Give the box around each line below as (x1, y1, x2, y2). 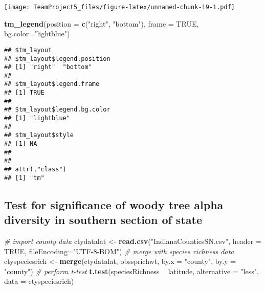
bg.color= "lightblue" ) (4, 28, 70, 39)
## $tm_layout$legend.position (4, 55, 111, 62)
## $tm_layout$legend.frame (4, 80, 100, 88)
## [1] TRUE (4, 89, 45, 97)
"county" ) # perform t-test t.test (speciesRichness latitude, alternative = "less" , (4, 265, 259, 276)
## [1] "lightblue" (4, 115, 70, 122)
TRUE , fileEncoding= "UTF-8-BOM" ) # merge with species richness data (4, 246, 234, 256)
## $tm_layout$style (4, 131, 74, 139)
